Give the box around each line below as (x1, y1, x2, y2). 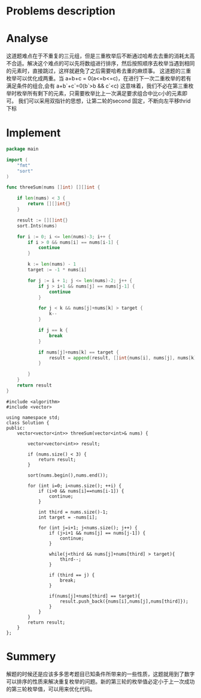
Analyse (6, 32, 48, 46)
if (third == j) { (48, 572, 95, 578)
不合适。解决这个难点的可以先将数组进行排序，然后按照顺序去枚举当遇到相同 (6, 60, 195, 67)
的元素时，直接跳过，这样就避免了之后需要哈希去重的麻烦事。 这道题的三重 (6, 67, 191, 74)
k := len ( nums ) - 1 (28, 261, 77, 268)
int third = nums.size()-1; (38, 509, 109, 515)
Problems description (6, 4, 115, 18)
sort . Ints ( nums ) (17, 223, 58, 229)
